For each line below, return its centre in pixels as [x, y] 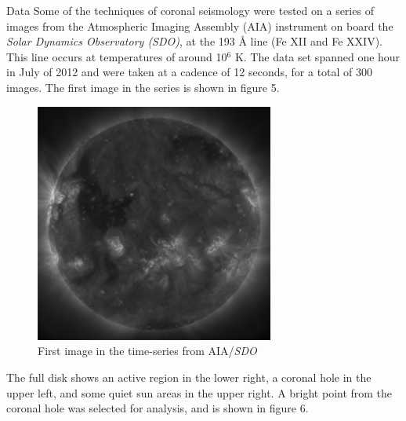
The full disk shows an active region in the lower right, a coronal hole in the [189, 377]
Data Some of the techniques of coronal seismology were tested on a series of [190, 10]
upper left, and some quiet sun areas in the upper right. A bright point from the [199, 392]
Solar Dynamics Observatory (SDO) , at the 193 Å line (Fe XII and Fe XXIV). [195, 41]
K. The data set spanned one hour [317, 56]
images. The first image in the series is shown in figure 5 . [143, 87]
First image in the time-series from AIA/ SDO [147, 351]
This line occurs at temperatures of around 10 [117, 56]
